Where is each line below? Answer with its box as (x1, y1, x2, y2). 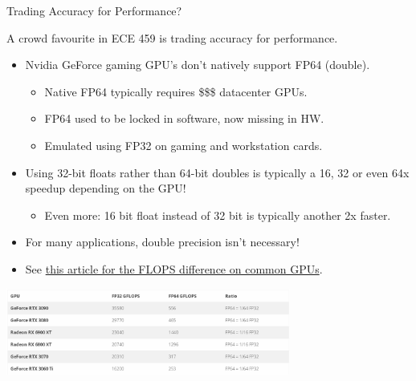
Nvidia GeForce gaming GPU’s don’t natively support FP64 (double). (25, 56, 370, 73)
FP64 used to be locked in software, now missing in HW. (44, 110, 324, 127)
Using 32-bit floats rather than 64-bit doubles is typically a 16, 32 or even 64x (25, 164, 410, 180)
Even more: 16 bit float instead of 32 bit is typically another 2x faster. (44, 206, 391, 223)
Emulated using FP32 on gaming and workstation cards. (44, 136, 323, 153)
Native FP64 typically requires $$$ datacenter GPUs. (44, 83, 308, 99)
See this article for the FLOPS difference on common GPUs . (25, 260, 323, 277)
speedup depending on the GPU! (25, 180, 186, 197)
